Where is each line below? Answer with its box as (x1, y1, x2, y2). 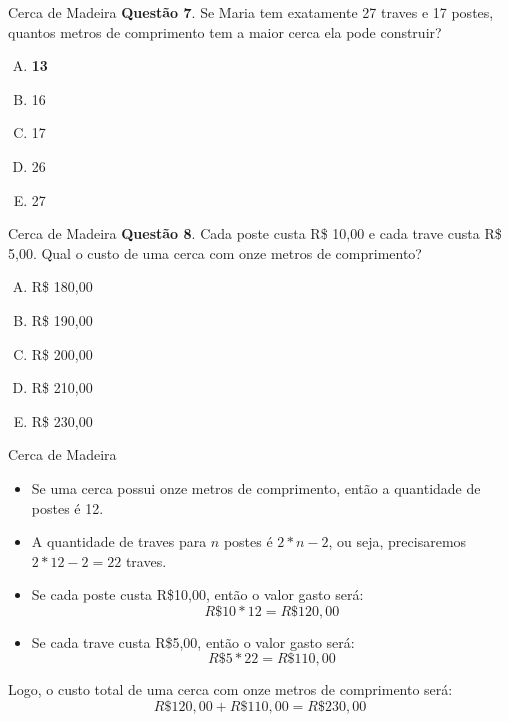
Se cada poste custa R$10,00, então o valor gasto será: (31, 584, 364, 605)
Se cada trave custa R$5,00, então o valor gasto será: (31, 631, 355, 652)
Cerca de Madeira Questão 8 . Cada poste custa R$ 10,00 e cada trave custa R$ (8, 223, 502, 244)
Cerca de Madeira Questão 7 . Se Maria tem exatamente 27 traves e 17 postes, (8, 2, 494, 22)
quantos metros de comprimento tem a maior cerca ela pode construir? (8, 21, 442, 42)
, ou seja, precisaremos (328, 531, 467, 552)
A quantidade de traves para (31, 531, 207, 552)
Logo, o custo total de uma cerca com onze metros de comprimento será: (8, 679, 453, 700)
